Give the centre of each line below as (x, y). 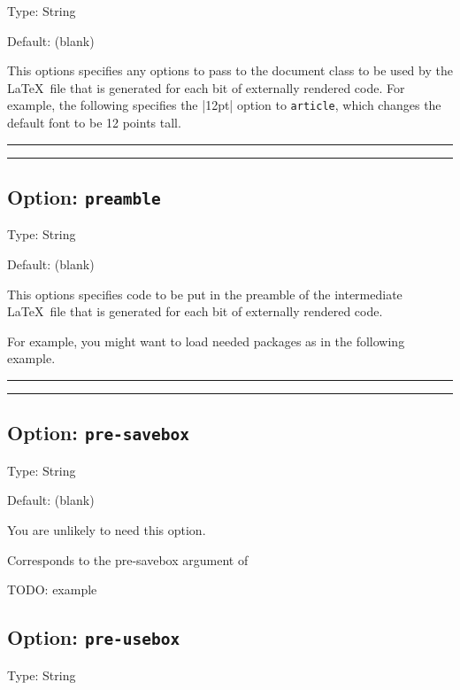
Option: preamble (84, 197)
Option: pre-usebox (94, 637)
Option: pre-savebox (99, 433)
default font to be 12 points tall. (94, 123)
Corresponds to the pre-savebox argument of (128, 559)
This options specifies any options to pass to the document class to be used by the (230, 70)
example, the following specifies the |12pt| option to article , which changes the (224, 105)
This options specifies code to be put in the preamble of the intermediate (205, 294)
